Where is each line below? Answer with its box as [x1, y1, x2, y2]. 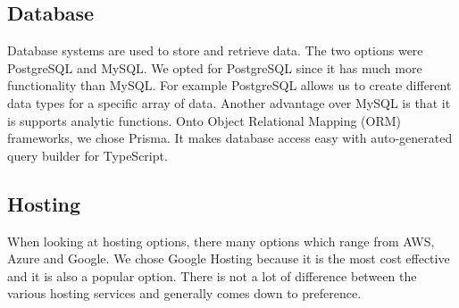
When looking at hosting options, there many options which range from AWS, [7, 231, 435, 250]
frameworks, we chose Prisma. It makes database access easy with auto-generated [7, 129, 453, 147]
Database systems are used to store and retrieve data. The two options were [7, 41, 423, 60]
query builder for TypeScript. [7, 146, 168, 164]
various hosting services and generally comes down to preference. [7, 284, 362, 303]
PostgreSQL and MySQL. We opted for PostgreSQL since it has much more [7, 58, 422, 77]
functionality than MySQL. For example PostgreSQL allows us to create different [7, 76, 452, 95]
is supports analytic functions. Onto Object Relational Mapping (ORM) [7, 111, 402, 129]
